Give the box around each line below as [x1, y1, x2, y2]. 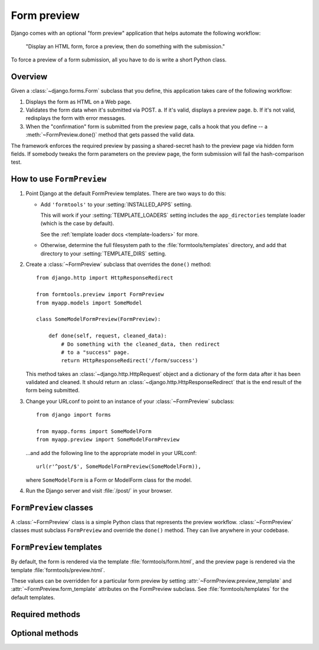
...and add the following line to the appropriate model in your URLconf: [25, 449, 197, 456]
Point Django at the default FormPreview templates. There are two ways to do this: [25, 190, 226, 197]
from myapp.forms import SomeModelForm [36, 428, 152, 435]
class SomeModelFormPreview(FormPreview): [36, 316, 161, 323]
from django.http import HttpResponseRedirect [36, 275, 174, 281]
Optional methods [11, 628, 79, 638]
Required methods [11, 609, 81, 619]
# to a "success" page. [61, 349, 130, 356]
